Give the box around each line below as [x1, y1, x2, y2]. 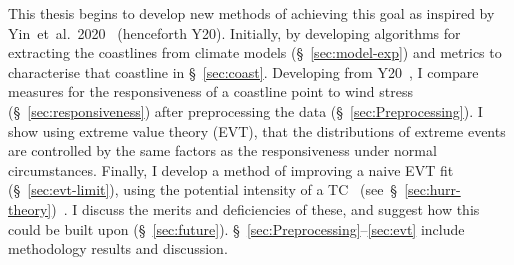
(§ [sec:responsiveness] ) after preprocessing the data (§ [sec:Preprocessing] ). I [8, 100, 483, 121]
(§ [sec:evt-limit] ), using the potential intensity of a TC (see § [8, 179, 398, 200]
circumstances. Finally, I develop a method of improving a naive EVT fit [8, 159, 454, 180]
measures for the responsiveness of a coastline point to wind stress [8, 81, 413, 102]
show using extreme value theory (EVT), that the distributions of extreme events [8, 120, 506, 141]
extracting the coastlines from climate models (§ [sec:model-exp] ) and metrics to [8, 42, 502, 63]
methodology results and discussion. [8, 238, 228, 259]
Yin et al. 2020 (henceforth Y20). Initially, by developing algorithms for [8, 22, 461, 43]
